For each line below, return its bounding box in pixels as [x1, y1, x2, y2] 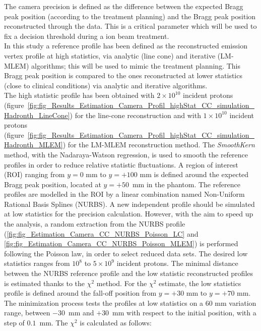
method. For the [96, 278, 147, 288]
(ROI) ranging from [4, 169, 65, 180]
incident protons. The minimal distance [116, 258, 238, 268]
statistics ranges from [4, 258, 70, 268]
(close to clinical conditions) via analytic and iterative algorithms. [4, 80, 208, 90]
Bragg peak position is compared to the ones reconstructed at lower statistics [4, 70, 242, 81]
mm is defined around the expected [140, 169, 249, 180]
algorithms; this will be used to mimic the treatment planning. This [31, 60, 241, 71]
